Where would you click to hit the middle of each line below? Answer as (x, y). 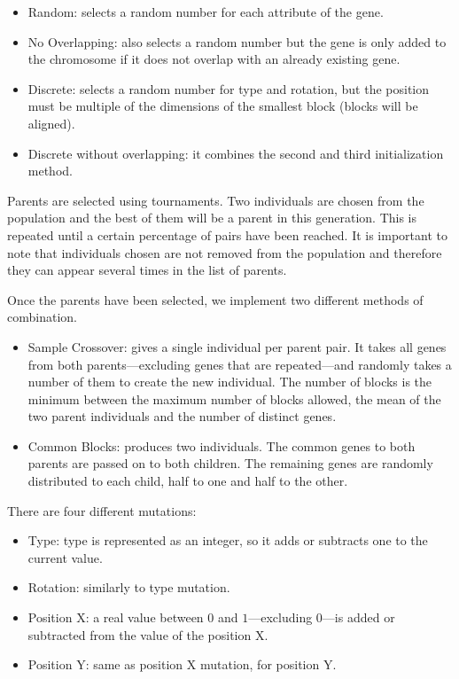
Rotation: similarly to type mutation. (129, 587)
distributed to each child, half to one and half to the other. (188, 481)
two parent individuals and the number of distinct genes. (182, 416)
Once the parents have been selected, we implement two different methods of (215, 299)
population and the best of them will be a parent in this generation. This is (212, 218)
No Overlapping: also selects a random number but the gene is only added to (237, 41)
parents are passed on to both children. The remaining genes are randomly (230, 463)
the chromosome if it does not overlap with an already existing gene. (214, 59)
